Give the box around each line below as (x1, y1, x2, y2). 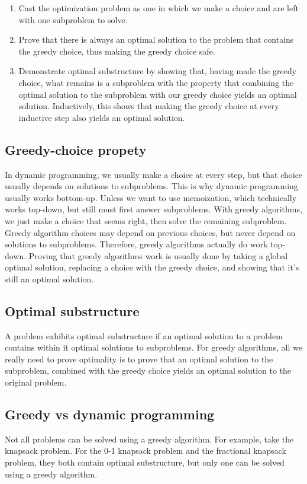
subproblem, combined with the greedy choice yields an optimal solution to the (5, 364, 292, 377)
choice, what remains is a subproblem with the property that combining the (18, 76, 294, 88)
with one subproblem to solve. (18, 13, 128, 26)
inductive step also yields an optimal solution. (18, 111, 185, 123)
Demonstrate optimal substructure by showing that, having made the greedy (18, 65, 297, 77)
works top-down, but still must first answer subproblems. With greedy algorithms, (5, 203, 302, 215)
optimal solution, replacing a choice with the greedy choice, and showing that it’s (5, 261, 299, 273)
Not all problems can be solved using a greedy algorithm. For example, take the (5, 432, 294, 445)
